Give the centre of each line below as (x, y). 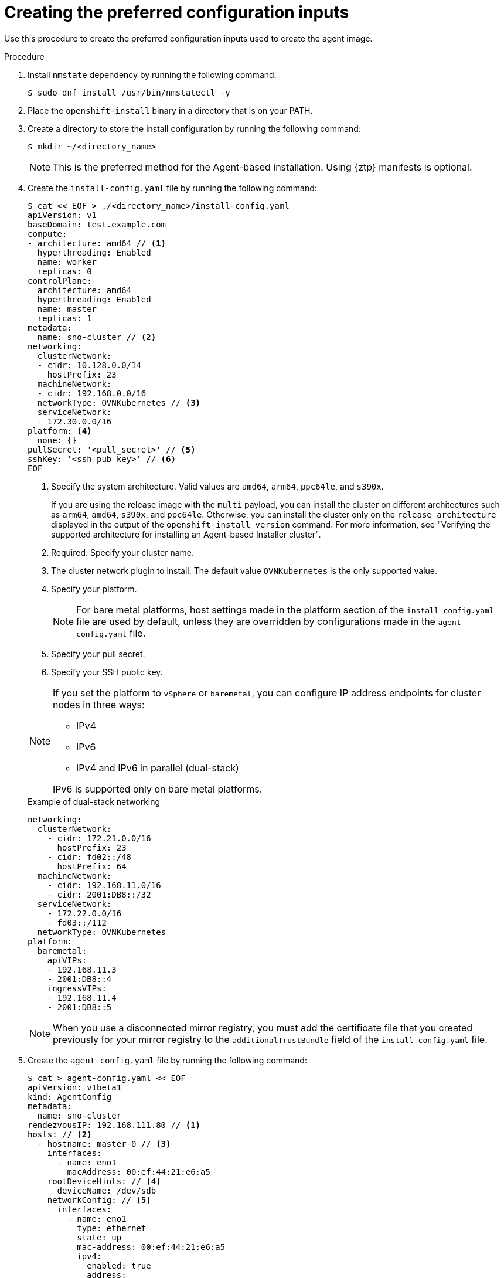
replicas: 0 (64, 271)
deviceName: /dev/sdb (107, 1190)
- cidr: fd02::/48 (89, 857)
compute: (47, 234)
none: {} (57, 440)
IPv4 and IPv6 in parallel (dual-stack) (158, 768)
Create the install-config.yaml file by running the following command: (172, 188)
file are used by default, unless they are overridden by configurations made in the (256, 621)
